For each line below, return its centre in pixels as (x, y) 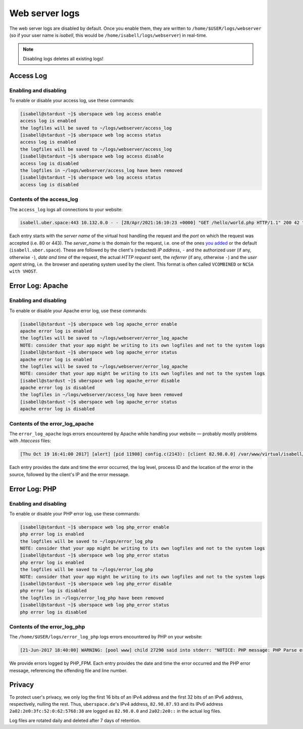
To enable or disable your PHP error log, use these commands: (75, 513)
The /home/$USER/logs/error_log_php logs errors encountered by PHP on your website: (106, 637)
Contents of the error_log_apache (52, 423)
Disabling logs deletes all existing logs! (63, 59)
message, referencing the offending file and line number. (68, 670)
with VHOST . (23, 271)
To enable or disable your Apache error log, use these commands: (78, 311)
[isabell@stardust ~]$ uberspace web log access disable (92, 156)
